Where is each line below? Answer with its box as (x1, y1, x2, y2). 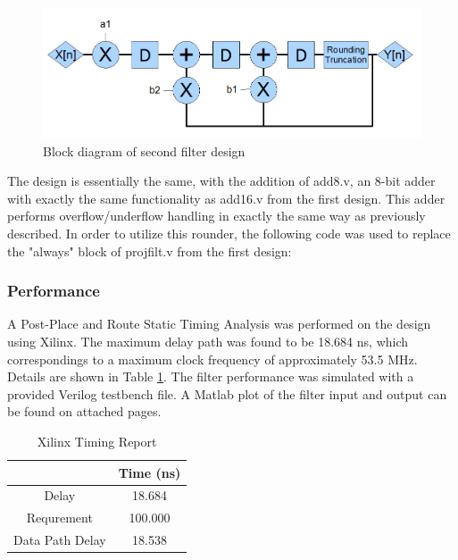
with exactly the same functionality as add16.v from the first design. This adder (7, 188, 446, 207)
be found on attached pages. (7, 402, 162, 421)
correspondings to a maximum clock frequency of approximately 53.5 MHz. (7, 349, 418, 368)
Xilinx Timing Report (37, 431, 157, 450)
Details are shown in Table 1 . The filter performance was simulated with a (7, 367, 414, 386)
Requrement (26, 508, 93, 527)
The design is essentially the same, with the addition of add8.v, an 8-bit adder (7, 171, 436, 190)
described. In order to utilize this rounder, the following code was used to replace (7, 223, 451, 242)
